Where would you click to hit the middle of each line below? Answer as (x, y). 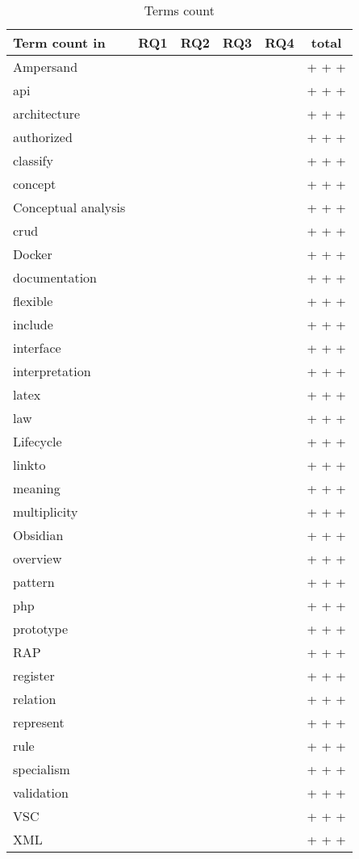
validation (41, 792)
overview (38, 558)
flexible (33, 301)
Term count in (59, 42)
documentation (55, 277)
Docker (33, 254)
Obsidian (38, 535)
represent (39, 722)
